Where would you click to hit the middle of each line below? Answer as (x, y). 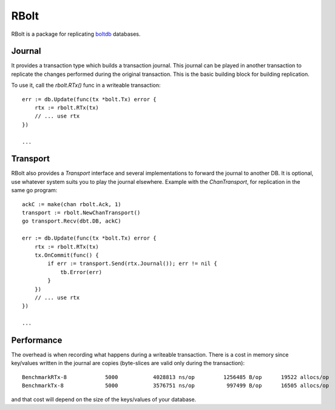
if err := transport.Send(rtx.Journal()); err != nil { (133, 264)
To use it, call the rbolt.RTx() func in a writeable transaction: (86, 86)
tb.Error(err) (81, 272)
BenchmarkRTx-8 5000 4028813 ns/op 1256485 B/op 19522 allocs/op (176, 377)
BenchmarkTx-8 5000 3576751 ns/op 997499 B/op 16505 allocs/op (176, 386)
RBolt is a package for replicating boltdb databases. (76, 34)
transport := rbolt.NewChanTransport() (81, 213)
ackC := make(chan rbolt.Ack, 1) (72, 204)
